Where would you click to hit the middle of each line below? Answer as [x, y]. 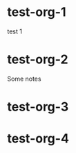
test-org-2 [38, 59]
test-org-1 [37, 12]
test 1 [15, 31]
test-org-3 [38, 107]
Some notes [24, 79]
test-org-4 [38, 139]
